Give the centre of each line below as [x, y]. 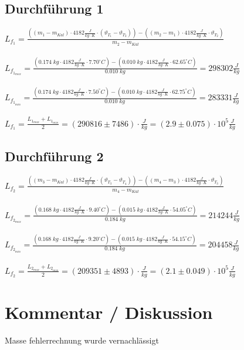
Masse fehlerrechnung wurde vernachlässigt [82, 340]
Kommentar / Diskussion [109, 312]
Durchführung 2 [54, 156]
